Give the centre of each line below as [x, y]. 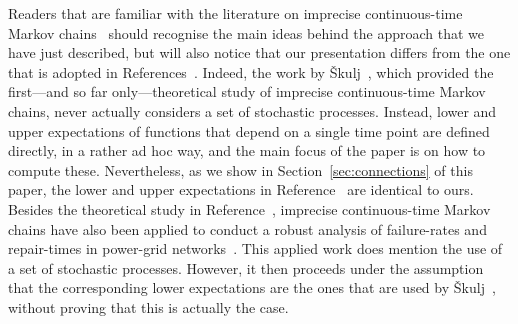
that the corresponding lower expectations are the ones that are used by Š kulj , [252, 287]
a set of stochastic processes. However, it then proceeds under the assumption [246, 267]
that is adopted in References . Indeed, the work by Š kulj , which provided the [251, 71]
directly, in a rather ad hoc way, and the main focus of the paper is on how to [247, 150]
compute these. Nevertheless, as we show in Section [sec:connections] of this [240, 169]
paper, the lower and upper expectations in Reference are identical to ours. [241, 189]
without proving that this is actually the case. [148, 306]
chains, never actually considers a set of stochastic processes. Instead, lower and [252, 110]
